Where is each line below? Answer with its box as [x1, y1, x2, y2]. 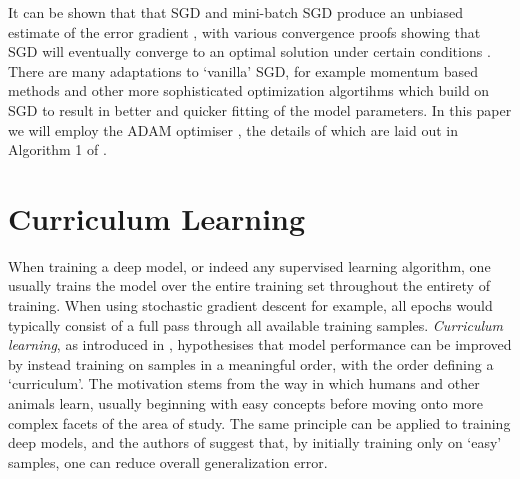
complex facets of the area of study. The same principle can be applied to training [8, 412, 511, 433]
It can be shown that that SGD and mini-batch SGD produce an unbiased [8, 2, 464, 22]
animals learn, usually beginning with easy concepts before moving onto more [8, 393, 483, 414]
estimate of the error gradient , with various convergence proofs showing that [8, 21, 481, 42]
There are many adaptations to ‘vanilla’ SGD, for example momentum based [8, 60, 478, 81]
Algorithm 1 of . [8, 139, 107, 160]
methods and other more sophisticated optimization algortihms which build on [8, 80, 490, 101]
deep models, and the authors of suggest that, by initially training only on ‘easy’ [8, 432, 502, 453]
